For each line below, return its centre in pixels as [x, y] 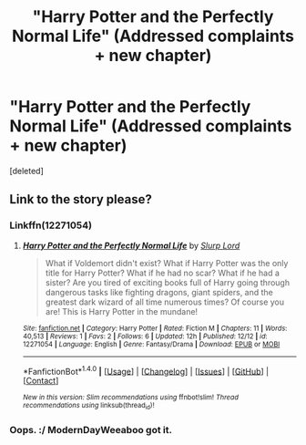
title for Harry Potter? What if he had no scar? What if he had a [163, 273]
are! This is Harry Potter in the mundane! [122, 311]
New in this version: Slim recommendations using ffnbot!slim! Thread [131, 398]
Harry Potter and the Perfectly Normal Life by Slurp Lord [131, 245]
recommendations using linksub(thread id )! [88, 406]
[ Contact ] [41, 381]
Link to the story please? [81, 199]
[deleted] [26, 171]
